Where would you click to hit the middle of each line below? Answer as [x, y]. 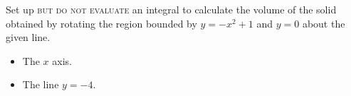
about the [324, 23]
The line [41, 84]
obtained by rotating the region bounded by [101, 23]
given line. [28, 37]
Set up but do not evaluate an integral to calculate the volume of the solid [171, 9]
